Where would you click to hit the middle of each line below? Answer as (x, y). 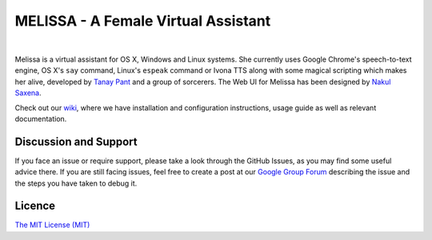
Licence (35, 206)
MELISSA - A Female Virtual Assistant (143, 21)
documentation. (41, 118)
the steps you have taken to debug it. (76, 183)
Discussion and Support (76, 141)
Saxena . (28, 93)
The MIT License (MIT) (52, 225)
